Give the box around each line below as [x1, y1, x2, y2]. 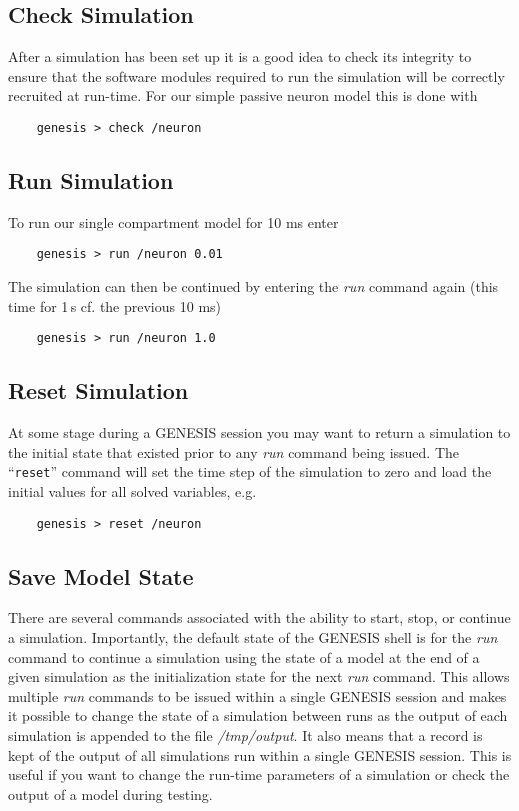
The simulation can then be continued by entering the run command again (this [8, 276, 499, 297]
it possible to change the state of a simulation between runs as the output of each [8, 705, 508, 726]
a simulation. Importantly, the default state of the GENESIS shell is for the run [8, 627, 498, 648]
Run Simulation [8, 165, 174, 196]
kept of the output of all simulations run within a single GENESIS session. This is [8, 744, 512, 765]
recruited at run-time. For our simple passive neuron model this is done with [8, 85, 478, 106]
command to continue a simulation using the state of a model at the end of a [8, 646, 480, 667]
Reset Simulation [8, 375, 189, 406]
